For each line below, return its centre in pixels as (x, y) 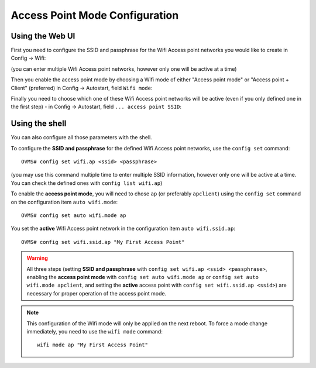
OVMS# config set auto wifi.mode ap (74, 216)
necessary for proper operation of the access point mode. (97, 293)
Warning (37, 258)
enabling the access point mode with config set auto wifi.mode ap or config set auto (142, 277)
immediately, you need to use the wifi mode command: (95, 331)
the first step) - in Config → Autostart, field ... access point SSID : (96, 107)
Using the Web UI (43, 36)
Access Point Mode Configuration (95, 15)
